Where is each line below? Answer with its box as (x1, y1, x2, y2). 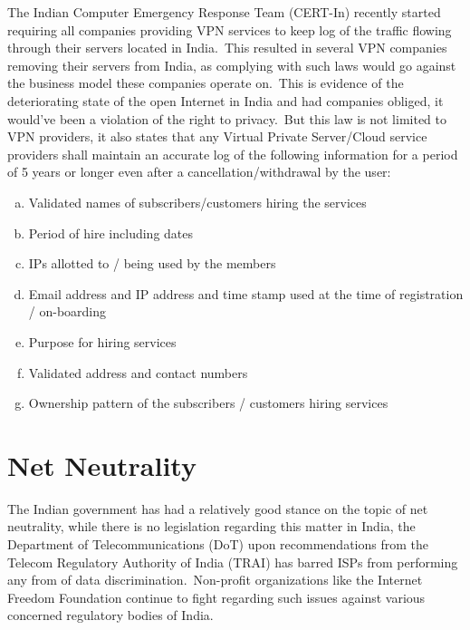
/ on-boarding (28, 302, 107, 321)
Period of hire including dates (28, 223, 194, 242)
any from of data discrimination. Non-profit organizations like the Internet (7, 570, 423, 589)
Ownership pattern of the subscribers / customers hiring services (28, 393, 388, 412)
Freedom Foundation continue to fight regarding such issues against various (7, 587, 426, 606)
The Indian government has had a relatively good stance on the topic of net (7, 499, 428, 518)
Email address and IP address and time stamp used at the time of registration (28, 284, 464, 303)
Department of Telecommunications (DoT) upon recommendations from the (7, 535, 428, 553)
